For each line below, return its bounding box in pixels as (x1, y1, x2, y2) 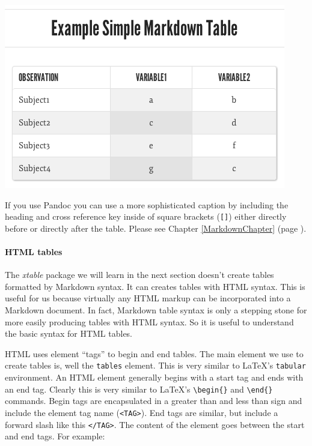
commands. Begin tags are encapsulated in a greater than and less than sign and (5, 394, 302, 407)
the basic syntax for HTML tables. (5, 327, 133, 340)
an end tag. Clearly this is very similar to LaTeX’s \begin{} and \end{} (5, 382, 273, 395)
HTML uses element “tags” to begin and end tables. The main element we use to (5, 347, 304, 360)
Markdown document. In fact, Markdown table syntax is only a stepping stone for (5, 304, 307, 316)
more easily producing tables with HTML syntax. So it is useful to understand (5, 315, 294, 328)
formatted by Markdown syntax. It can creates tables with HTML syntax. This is (5, 280, 305, 292)
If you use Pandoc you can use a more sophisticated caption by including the (5, 198, 289, 211)
